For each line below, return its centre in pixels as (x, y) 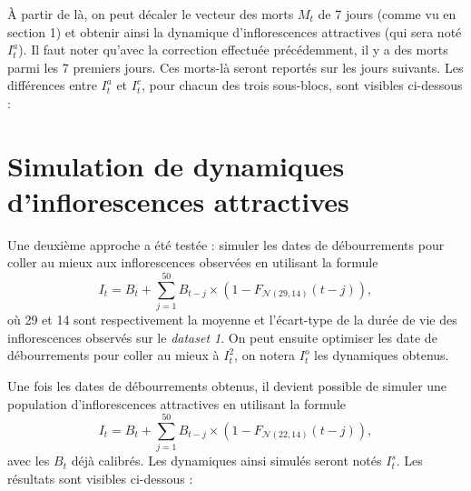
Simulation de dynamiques (176, 165)
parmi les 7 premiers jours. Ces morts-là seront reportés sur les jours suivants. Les (235, 67)
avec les (29, 461)
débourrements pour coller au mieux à (113, 355)
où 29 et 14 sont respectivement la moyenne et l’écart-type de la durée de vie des (232, 320)
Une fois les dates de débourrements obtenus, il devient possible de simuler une (227, 385)
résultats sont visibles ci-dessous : (100, 478)
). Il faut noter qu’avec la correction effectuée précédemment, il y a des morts (233, 50)
